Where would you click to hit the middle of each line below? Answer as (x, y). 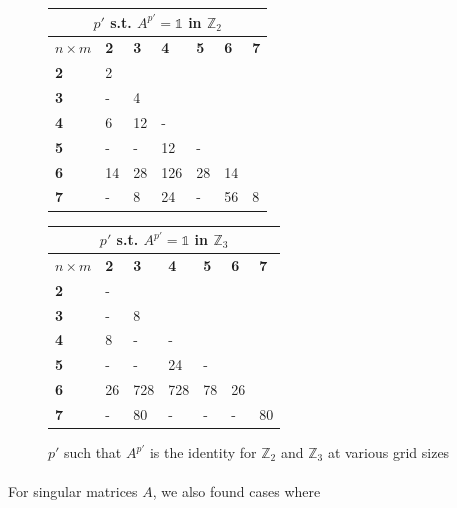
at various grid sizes (388, 452)
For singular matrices (73, 491)
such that (93, 452)
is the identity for (203, 452)
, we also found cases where (236, 491)
